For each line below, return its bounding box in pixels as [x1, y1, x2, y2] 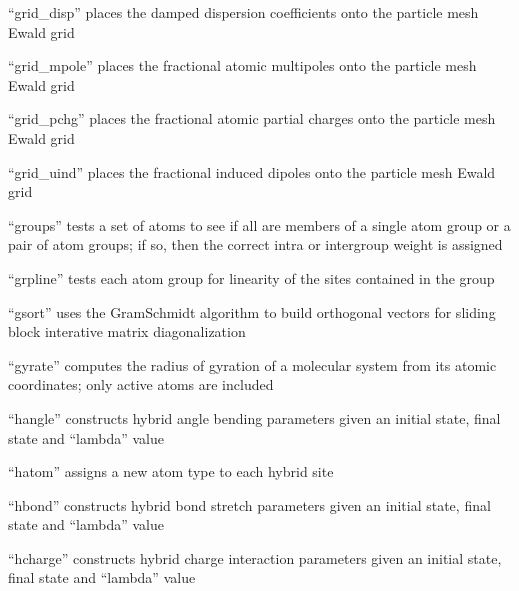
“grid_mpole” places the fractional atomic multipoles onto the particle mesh [8, 55, 477, 76]
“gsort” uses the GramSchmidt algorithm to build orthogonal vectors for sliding [8, 301, 496, 322]
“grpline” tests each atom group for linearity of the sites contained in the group [8, 267, 495, 288]
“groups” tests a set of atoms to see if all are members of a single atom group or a [8, 214, 511, 235]
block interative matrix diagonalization [8, 321, 246, 342]
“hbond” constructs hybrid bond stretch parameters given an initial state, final [8, 494, 491, 515]
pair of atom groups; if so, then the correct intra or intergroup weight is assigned [8, 234, 503, 255]
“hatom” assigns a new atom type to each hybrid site [8, 461, 334, 482]
